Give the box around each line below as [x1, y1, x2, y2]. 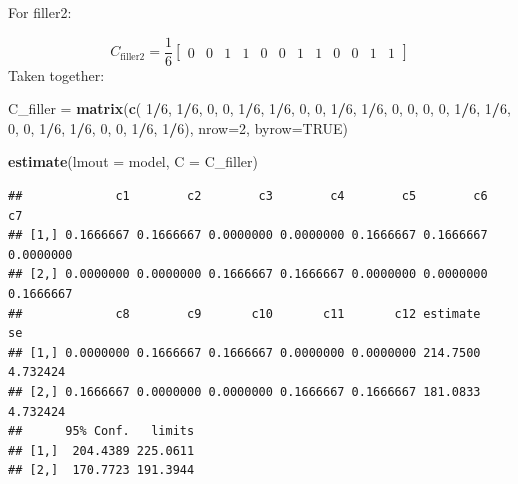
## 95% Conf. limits [8, 424, 195, 439]
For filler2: [8, 2, 72, 22]
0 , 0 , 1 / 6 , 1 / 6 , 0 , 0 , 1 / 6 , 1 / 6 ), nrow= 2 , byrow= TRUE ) [8, 117, 349, 138]
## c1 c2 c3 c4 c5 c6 [8, 189, 488, 204]
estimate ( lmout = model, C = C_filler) [8, 151, 258, 172]
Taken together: [8, 64, 105, 85]
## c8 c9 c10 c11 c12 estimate [8, 306, 481, 321]
